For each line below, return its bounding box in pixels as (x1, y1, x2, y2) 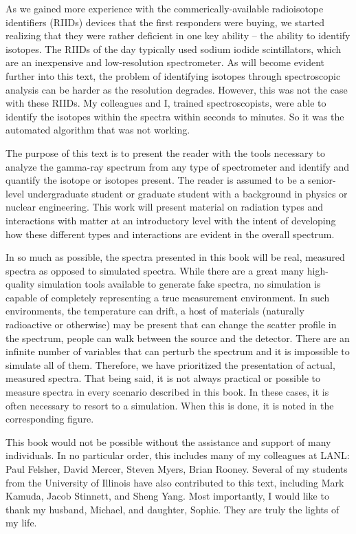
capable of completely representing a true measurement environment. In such (5, 290, 330, 304)
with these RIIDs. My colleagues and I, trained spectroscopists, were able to (5, 96, 326, 110)
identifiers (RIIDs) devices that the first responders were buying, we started (5, 14, 324, 29)
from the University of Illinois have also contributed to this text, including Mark (5, 475, 344, 489)
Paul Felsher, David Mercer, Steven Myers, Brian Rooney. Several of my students (5, 462, 348, 476)
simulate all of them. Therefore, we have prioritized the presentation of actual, (5, 357, 335, 372)
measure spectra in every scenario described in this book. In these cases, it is (5, 385, 329, 399)
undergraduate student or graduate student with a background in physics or (27, 186, 348, 200)
